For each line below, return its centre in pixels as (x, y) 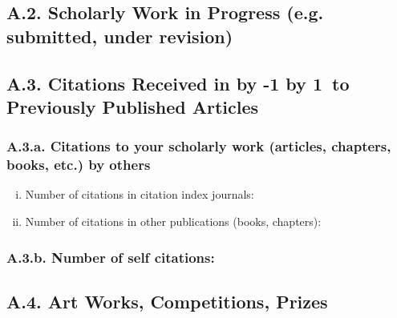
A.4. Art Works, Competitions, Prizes (167, 301)
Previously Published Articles (133, 106)
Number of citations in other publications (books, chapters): (173, 221)
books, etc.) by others (79, 165)
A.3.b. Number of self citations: (111, 257)
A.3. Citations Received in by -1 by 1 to (178, 83)
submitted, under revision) (120, 36)
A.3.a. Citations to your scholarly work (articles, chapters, (199, 146)
